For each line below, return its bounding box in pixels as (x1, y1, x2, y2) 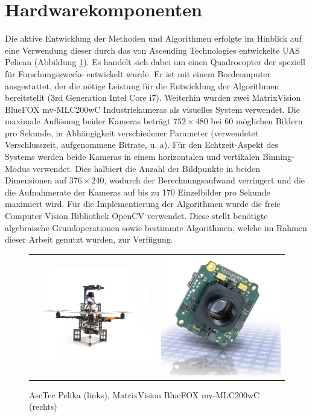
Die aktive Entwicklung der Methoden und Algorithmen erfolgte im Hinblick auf (5, 32, 302, 45)
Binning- (262, 150, 294, 163)
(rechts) (29, 400, 57, 413)
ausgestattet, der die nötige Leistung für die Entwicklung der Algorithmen (5, 79, 279, 92)
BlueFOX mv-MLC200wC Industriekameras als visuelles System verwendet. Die (5, 103, 300, 115)
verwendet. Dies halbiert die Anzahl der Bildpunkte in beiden (32, 162, 261, 174)
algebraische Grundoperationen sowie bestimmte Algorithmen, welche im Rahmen (5, 221, 307, 234)
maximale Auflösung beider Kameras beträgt (5, 115, 171, 127)
